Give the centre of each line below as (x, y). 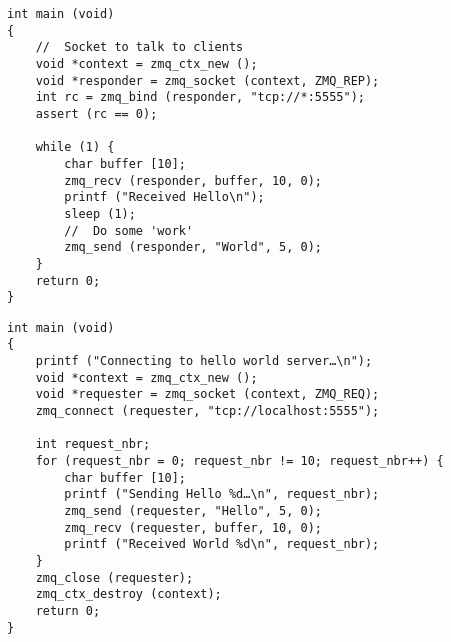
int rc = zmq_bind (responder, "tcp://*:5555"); (200, 97)
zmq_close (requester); (114, 577)
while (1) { (75, 147)
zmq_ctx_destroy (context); (128, 594)
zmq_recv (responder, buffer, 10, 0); (193, 180)
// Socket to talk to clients (139, 47)
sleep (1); (100, 213)
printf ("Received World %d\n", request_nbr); (222, 544)
